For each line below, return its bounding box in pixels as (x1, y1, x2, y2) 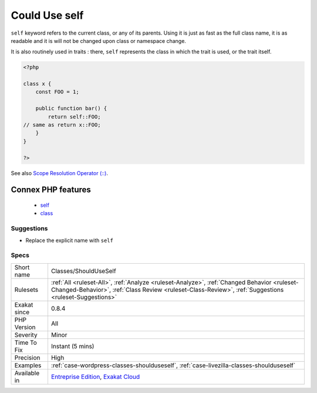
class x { (23, 80, 52, 88)
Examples (14, 361, 42, 370)
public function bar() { (35, 105, 107, 112)
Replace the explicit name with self (25, 237, 114, 244)
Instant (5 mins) (50, 342, 95, 350)
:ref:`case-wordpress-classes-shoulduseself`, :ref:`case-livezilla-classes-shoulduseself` (50, 361, 296, 370)
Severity (14, 331, 38, 339)
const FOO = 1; (35, 89, 79, 95)
